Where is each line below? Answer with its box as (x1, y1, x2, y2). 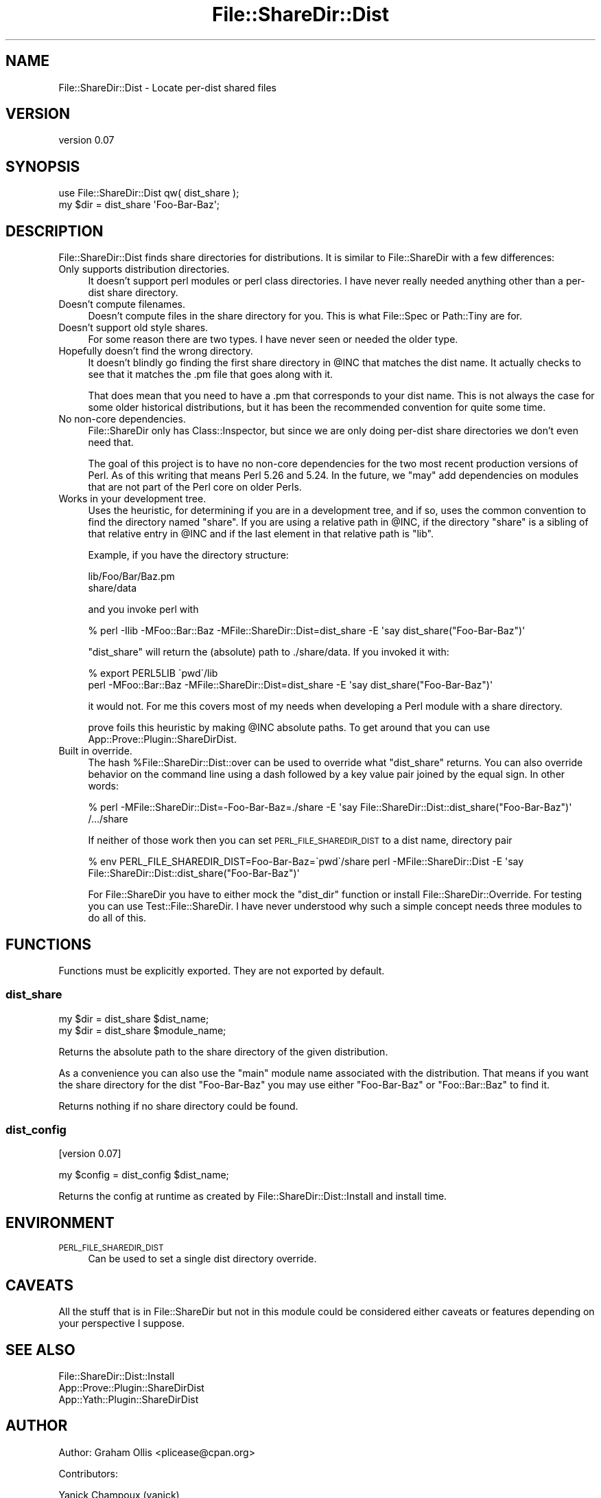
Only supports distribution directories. (58, 263, 230, 276)
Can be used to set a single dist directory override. (88, 1253, 317, 1265)
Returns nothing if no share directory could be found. (58, 1099, 298, 1112)
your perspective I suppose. (58, 1317, 185, 1330)
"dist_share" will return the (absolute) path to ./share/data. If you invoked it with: (88, 646, 449, 658)
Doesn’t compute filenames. (58, 298, 185, 311)
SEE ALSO (5, 1341, 75, 1359)
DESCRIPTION (5, 222, 104, 240)
